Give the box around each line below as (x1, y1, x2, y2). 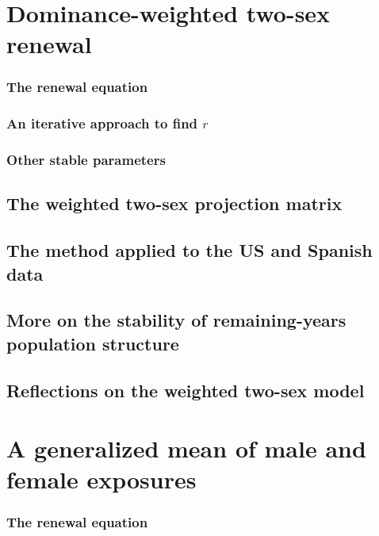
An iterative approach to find (6, 113, 198, 133)
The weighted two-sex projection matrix (6, 191, 343, 216)
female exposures (6, 463, 197, 496)
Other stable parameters (6, 150, 166, 170)
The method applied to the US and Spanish (6, 238, 373, 262)
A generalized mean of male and (6, 432, 366, 465)
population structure (6, 331, 179, 355)
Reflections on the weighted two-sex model (6, 377, 365, 402)
